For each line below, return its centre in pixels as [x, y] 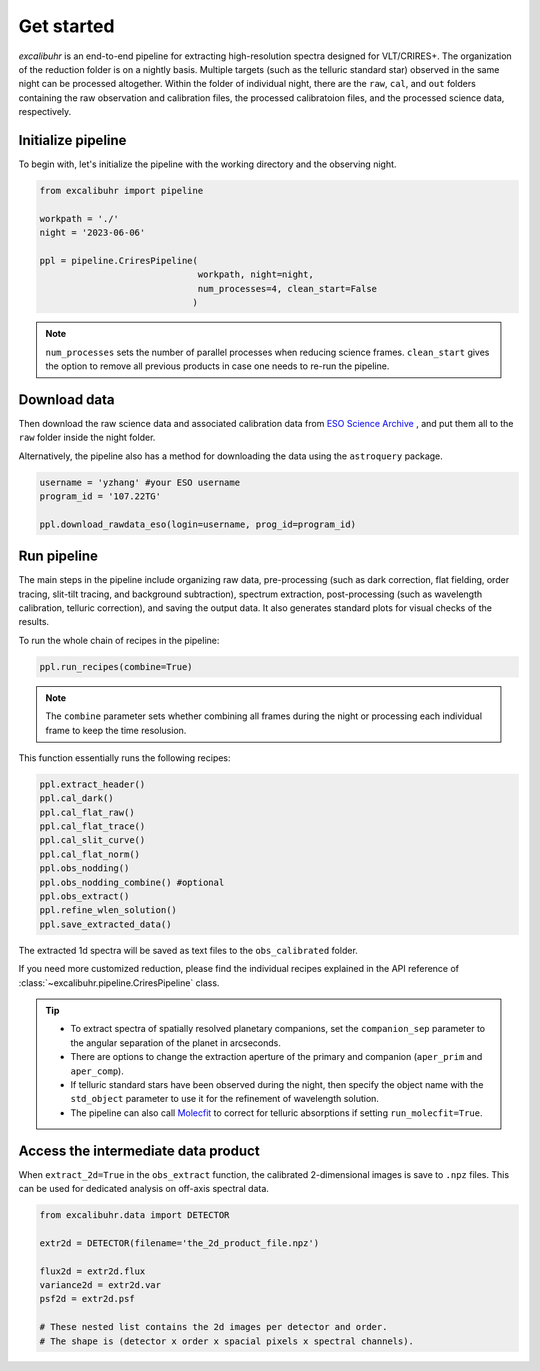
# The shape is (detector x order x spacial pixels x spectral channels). [227, 1341]
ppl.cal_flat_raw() [87, 812]
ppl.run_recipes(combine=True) [116, 666]
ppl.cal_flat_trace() [92, 826]
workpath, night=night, [255, 274]
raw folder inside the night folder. [87, 437]
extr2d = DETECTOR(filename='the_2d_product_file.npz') [179, 1243]
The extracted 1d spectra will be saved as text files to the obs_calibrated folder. [188, 950]
